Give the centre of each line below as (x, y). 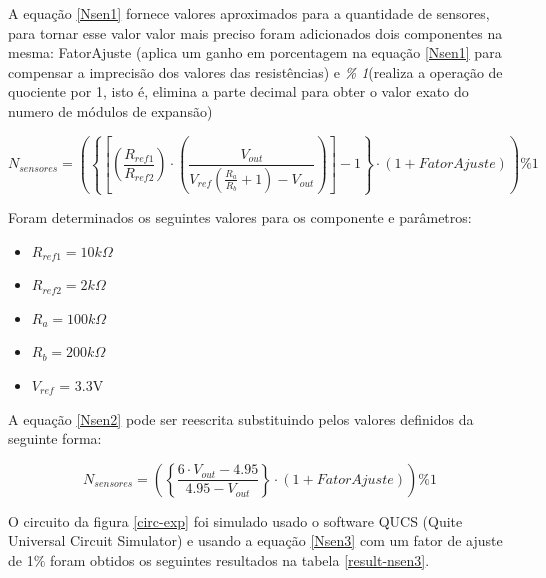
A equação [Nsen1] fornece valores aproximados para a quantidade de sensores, (249, 13)
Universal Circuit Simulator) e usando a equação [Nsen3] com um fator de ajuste (255, 540)
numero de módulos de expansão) (110, 110)
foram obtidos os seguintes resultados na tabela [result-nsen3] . (240, 560)
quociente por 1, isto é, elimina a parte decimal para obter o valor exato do (238, 91)
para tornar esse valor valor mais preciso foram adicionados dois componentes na (255, 32)
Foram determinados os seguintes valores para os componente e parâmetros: (240, 217)
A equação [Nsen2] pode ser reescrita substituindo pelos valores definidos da (241, 418)
